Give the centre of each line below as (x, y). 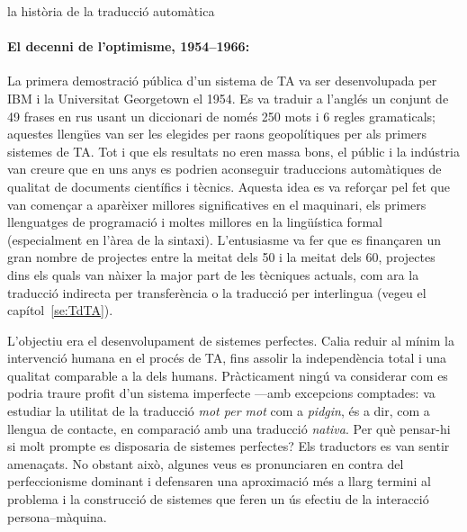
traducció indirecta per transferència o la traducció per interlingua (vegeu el (217, 292)
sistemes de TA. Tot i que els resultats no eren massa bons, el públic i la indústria (233, 151)
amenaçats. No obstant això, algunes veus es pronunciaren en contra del (206, 463)
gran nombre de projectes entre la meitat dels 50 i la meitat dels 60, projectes (221, 257)
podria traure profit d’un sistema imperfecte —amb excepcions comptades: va (221, 393)
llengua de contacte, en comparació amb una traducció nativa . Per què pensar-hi (229, 428)
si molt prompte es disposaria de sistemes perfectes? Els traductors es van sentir (229, 446)
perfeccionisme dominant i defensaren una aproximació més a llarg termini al (219, 481)
